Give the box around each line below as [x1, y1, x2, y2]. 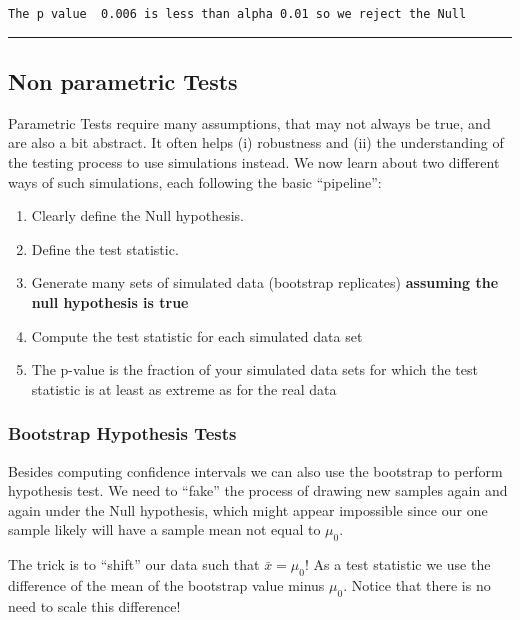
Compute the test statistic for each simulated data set [31, 325, 363, 346]
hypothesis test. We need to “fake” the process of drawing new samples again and [8, 480, 508, 501]
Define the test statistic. [31, 238, 179, 259]
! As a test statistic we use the [305, 554, 491, 575]
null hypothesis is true [31, 292, 189, 313]
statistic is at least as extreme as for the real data [31, 378, 337, 399]
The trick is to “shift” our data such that [8, 554, 260, 575]
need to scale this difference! [8, 595, 181, 616]
